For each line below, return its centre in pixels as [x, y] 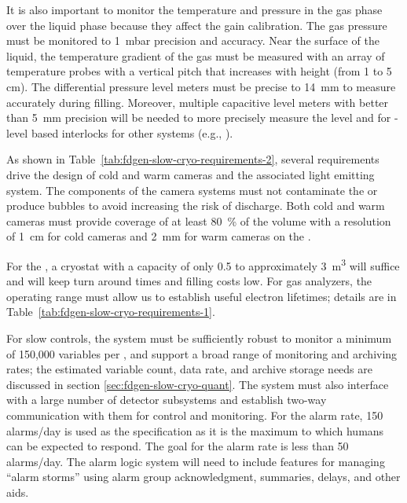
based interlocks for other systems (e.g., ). [132, 132]
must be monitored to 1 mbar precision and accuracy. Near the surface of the [193, 40]
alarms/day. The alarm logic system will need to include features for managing [196, 461]
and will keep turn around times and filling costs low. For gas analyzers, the [189, 281]
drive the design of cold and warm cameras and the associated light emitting [191, 174]
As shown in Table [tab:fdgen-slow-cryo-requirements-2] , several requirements [193, 159]
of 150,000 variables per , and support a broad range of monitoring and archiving [202, 353]
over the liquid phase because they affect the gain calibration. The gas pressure [197, 25]
